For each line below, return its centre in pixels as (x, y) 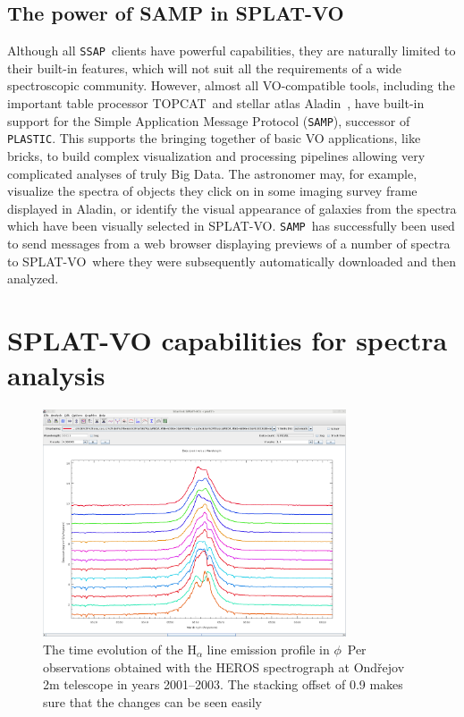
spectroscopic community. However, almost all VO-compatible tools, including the (231, 85)
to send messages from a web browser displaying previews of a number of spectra (229, 243)
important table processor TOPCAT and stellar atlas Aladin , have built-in (216, 103)
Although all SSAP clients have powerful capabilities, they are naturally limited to (232, 51)
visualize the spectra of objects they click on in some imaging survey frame (212, 191)
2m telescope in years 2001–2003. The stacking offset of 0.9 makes (223, 684)
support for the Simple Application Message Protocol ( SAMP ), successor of (209, 120)
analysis (56, 375)
